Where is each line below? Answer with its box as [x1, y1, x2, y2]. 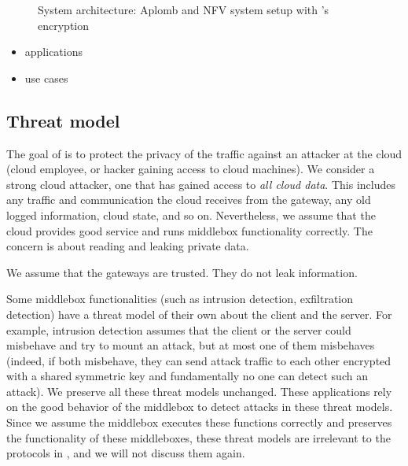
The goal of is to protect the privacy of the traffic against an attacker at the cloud [6, 145, 402, 161]
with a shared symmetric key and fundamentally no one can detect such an [6, 368, 368, 384]
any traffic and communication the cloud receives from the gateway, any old [6, 191, 371, 208]
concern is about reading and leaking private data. [6, 238, 249, 254]
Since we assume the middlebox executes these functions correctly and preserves [6, 414, 392, 431]
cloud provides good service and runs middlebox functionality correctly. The [6, 222, 373, 239]
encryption [38, 17, 90, 33]
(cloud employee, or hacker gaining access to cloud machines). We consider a [6, 161, 375, 177]
